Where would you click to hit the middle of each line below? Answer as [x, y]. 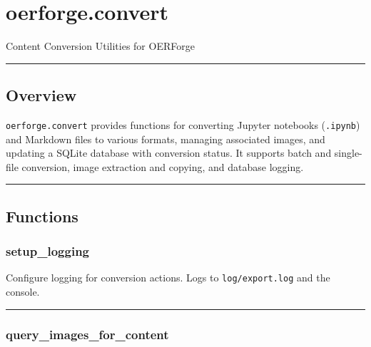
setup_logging [48, 251]
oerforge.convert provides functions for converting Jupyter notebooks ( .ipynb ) [183, 124]
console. [23, 292]
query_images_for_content [87, 334]
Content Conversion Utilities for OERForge [100, 46]
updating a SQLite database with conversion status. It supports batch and [169, 153]
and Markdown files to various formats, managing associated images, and [166, 139]
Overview [41, 95]
